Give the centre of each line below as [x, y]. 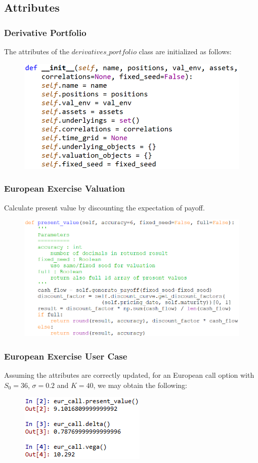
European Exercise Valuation [65, 188]
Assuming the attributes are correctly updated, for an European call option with [129, 375]
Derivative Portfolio [45, 32]
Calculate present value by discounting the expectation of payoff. [104, 207]
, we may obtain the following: [140, 385]
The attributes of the [37, 51]
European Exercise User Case [66, 356]
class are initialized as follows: [185, 51]
